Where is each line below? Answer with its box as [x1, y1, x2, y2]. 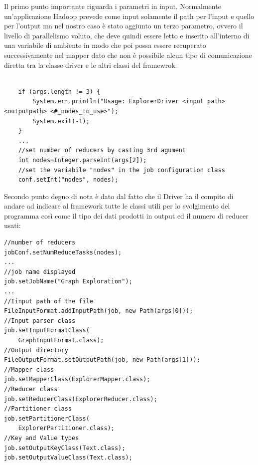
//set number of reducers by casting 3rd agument [18, 147, 186, 154]
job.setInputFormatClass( [4, 327, 90, 334]
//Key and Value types [4, 434, 79, 442]
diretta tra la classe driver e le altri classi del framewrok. [4, 59, 177, 70]
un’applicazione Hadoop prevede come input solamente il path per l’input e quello [4, 10, 255, 21]
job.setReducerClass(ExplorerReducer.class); [4, 395, 157, 403]
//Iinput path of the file [4, 297, 93, 305]
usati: [4, 220, 21, 231]
